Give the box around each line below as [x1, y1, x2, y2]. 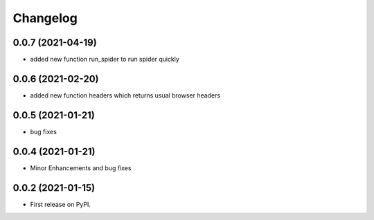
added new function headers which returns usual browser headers [30, 91, 221, 100]
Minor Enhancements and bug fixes [30, 163, 132, 172]
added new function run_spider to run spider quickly [30, 55, 180, 64]
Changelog [12, 10, 78, 26]
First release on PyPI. [30, 200, 91, 208]
